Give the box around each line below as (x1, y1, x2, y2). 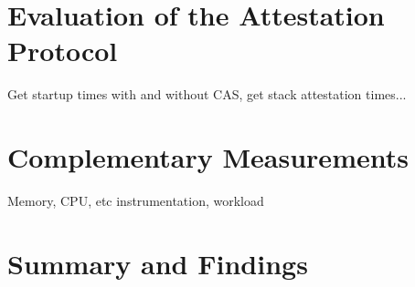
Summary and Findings (7, 244, 308, 282)
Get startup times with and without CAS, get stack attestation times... (7, 85, 407, 104)
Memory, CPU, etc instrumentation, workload (7, 191, 264, 210)
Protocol (7, 32, 118, 69)
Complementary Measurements (7, 138, 409, 176)
